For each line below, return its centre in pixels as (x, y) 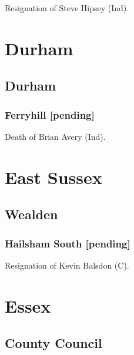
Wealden (31, 214)
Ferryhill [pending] (50, 114)
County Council (53, 343)
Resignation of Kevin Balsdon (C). (67, 265)
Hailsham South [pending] (68, 243)
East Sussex (53, 177)
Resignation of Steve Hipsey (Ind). (67, 8)
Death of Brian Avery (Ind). (55, 136)
